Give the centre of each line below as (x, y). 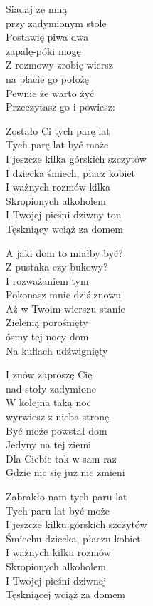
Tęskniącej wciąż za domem (66, 594)
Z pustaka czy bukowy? (57, 267)
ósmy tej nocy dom (47, 337)
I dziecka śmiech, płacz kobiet (71, 172)
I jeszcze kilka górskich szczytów (76, 158)
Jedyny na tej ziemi (48, 444)
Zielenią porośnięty (47, 322)
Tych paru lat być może (58, 510)
